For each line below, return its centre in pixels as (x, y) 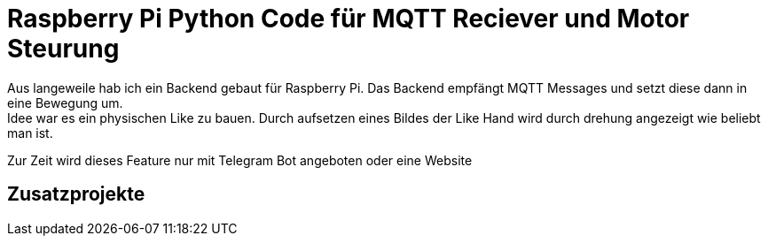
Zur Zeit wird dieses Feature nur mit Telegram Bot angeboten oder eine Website (240, 160)
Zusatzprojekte (76, 194)
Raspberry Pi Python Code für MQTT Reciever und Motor (349, 19)
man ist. (30, 133)
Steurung (63, 49)
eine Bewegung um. (65, 103)
